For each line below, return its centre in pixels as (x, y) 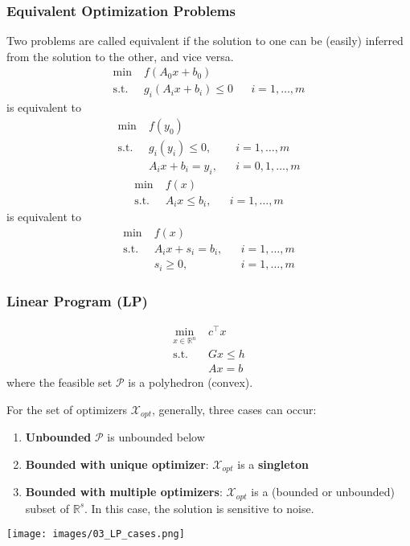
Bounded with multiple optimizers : (124, 492)
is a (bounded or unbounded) (323, 492)
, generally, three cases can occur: (234, 409)
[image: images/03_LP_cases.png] (96, 534)
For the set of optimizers (67, 409)
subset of (47, 508)
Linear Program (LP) (77, 300)
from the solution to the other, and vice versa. (120, 56)
